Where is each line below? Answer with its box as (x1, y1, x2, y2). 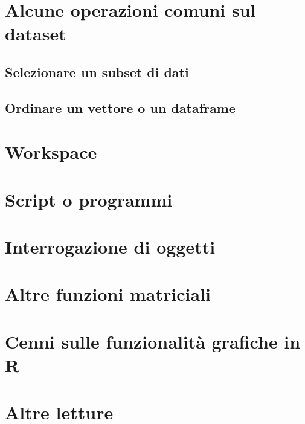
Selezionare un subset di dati (5, 62, 189, 81)
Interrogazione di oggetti (5, 234, 216, 259)
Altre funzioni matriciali (5, 281, 211, 306)
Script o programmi (5, 187, 173, 211)
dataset (5, 21, 66, 46)
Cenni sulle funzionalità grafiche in (5, 329, 301, 353)
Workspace (5, 140, 97, 164)
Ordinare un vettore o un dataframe (5, 98, 236, 117)
